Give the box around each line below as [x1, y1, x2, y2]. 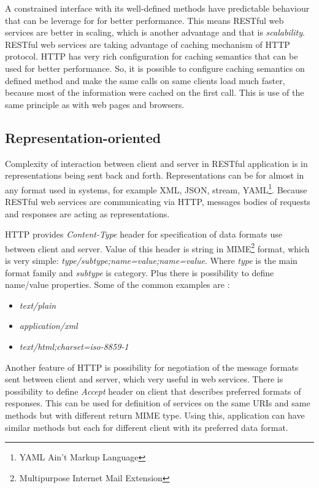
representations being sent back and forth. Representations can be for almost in [5, 169, 304, 182]
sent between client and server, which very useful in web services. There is [5, 373, 283, 385]
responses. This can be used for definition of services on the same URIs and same [5, 397, 310, 409]
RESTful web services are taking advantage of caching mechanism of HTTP [5, 37, 290, 50]
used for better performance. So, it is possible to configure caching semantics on [5, 61, 305, 74]
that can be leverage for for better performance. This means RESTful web [5, 14, 284, 26]
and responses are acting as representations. [5, 207, 170, 220]
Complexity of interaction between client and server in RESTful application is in [5, 157, 308, 169]
